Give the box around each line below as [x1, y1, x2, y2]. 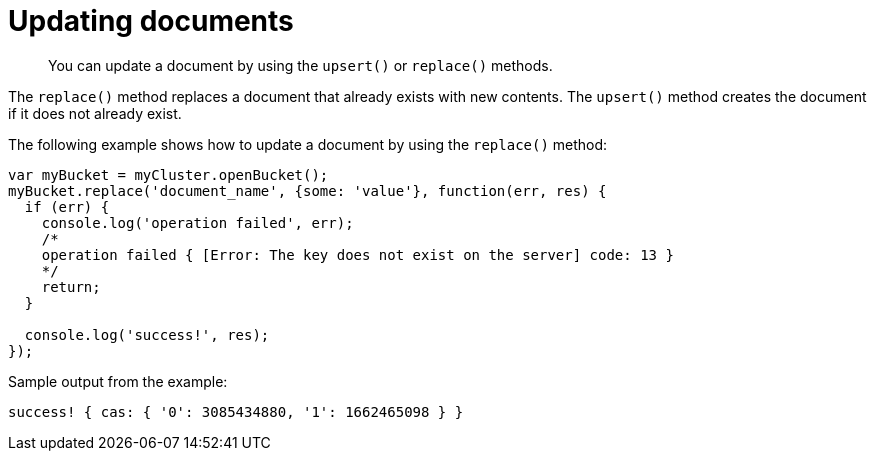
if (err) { [24, 198, 110, 215]
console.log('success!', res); [24, 326, 270, 343]
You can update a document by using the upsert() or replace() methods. [48, 56, 553, 74]
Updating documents [8, 4, 294, 38]
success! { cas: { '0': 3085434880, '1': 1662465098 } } [8, 403, 464, 420]
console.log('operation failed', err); [41, 214, 354, 231]
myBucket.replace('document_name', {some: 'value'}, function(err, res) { [8, 182, 607, 199]
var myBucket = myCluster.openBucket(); [8, 166, 329, 183]
